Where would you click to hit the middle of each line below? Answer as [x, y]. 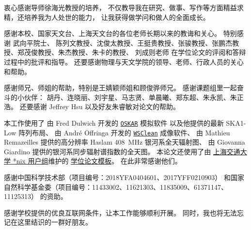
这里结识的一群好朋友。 [55, 222]
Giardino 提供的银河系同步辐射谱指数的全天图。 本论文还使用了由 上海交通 [122, 151]
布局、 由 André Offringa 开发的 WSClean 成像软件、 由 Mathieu [131, 132]
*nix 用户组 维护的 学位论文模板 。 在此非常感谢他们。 [97, 161]
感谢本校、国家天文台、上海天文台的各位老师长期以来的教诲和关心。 [112, 33]
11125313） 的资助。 [36, 196]
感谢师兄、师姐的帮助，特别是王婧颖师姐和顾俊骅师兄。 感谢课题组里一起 [120, 88]
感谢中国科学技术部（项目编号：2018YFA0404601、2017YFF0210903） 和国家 [124, 177]
